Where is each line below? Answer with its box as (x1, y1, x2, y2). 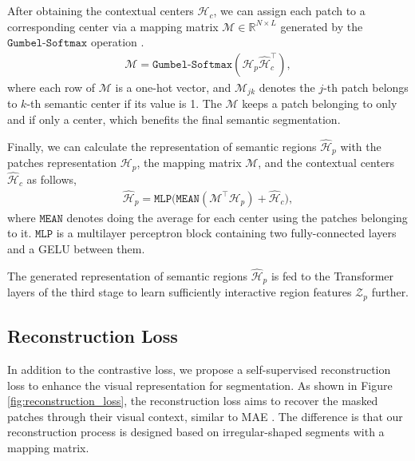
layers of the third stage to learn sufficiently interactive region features (7, 284, 352, 300)
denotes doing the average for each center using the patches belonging (66, 209, 408, 225)
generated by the (280, 18, 363, 34)
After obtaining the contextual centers (7, 2, 194, 19)
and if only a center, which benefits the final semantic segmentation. (7, 111, 341, 128)
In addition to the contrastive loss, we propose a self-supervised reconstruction (7, 360, 391, 377)
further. (371, 284, 409, 300)
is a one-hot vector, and (115, 79, 231, 96)
